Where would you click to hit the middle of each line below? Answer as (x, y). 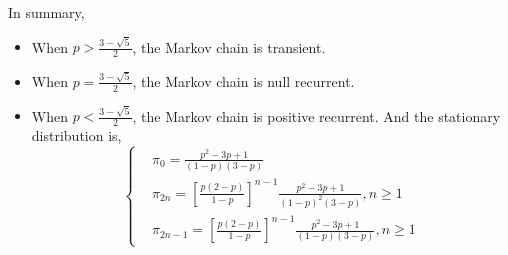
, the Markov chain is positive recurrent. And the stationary (316, 115)
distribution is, (76, 135)
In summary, (46, 12)
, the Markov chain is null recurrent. (243, 80)
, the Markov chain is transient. (229, 46)
